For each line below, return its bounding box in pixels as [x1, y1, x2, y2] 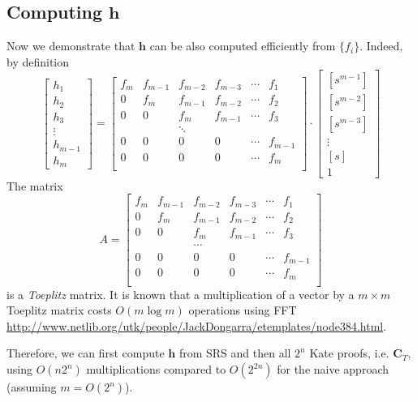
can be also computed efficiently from [149, 37, 336, 54]
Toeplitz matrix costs [6, 301, 112, 319]
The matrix [6, 177, 63, 194]
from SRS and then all [178, 344, 291, 361]
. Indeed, [359, 37, 403, 54]
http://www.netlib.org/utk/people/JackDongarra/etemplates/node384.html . [6, 317, 387, 334]
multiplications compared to [86, 361, 226, 378]
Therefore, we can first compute [6, 344, 165, 361]
